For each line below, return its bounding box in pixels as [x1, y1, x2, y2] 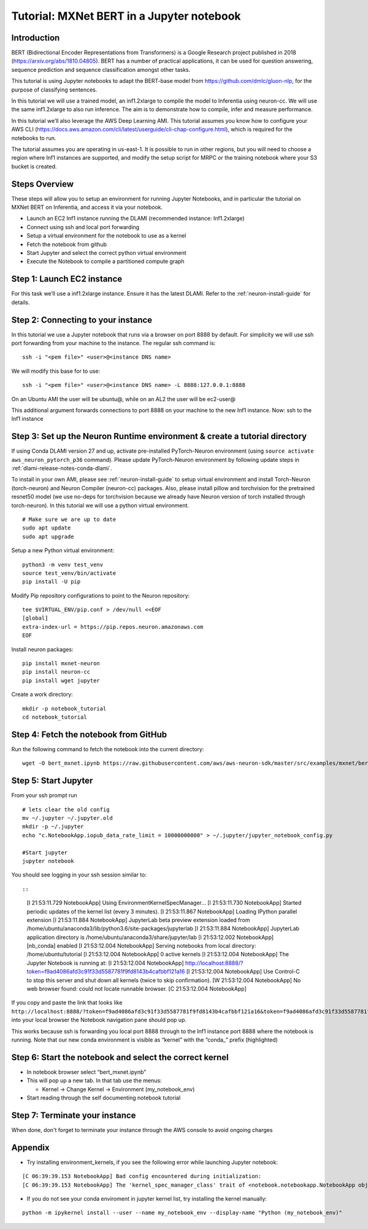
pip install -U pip [22, 578, 81, 585]
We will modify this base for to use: [11, 367, 101, 375]
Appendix [11, 1142, 50, 1153]
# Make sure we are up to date [22, 516, 117, 523]
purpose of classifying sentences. [11, 86, 98, 93]
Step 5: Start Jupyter [11, 776, 93, 786]
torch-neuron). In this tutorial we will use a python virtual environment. [11, 501, 190, 509]
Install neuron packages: [11, 646, 74, 653]
